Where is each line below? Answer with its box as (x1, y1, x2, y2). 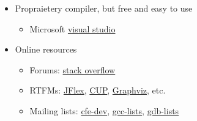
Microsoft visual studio (29, 22, 116, 35)
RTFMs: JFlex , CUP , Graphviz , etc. (29, 84, 166, 97)
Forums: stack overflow (29, 63, 116, 76)
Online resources (15, 43, 77, 56)
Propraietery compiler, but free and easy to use (15, 2, 193, 14)
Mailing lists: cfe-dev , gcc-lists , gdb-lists (29, 104, 179, 117)
